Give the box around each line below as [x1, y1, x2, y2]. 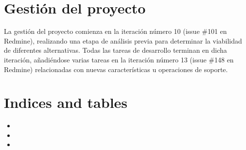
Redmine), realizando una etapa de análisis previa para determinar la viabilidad [4, 35, 242, 45]
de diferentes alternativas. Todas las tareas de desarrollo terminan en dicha [4, 45, 227, 55]
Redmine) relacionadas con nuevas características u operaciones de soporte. [4, 64, 228, 74]
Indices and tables [4, 92, 128, 112]
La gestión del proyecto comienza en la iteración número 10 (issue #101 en [4, 26, 227, 36]
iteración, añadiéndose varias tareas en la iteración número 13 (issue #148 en [4, 54, 234, 64]
